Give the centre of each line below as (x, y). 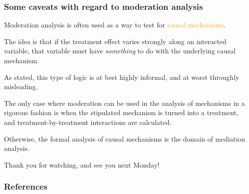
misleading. (21, 86)
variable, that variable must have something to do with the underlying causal (120, 51)
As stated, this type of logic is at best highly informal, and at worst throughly (122, 77)
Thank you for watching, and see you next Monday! (82, 164)
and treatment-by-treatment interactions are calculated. (88, 122)
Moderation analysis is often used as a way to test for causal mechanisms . (115, 25)
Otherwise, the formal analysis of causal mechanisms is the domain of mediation (124, 138)
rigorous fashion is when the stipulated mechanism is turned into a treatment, (121, 112)
